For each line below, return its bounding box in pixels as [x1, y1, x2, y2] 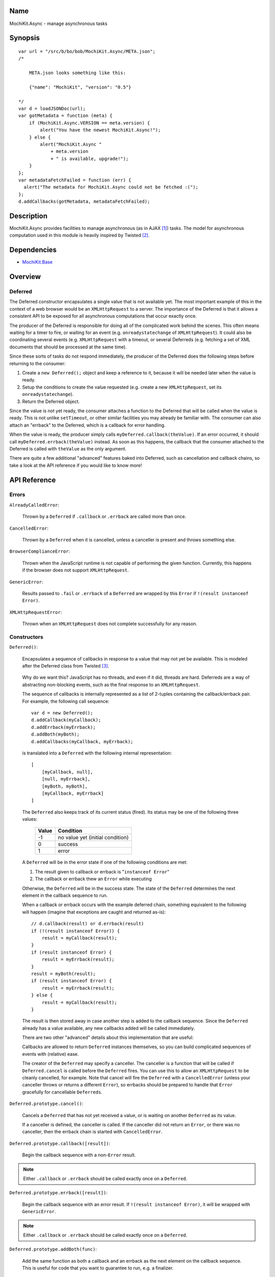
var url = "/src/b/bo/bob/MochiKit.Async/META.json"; [18, 49, 155, 54]
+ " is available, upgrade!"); [50, 156, 129, 161]
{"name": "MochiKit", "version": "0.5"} [29, 84, 132, 90]
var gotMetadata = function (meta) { [18, 113, 113, 119]
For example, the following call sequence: [22, 698, 109, 704]
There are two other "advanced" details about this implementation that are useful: [22, 1034, 194, 1040]
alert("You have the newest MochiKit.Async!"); [40, 127, 161, 133]
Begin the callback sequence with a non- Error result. [22, 1152, 136, 1158]
